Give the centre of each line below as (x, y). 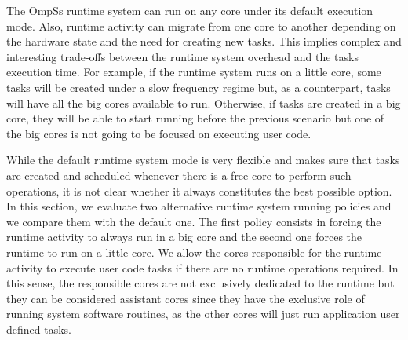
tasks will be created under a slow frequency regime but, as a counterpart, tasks (199, 87)
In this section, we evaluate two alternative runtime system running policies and (199, 206)
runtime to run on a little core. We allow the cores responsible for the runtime (194, 252)
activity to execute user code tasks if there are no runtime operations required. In (202, 267)
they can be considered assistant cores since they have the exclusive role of (186, 298)
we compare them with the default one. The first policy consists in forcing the (194, 221)
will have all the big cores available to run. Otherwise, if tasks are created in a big (204, 102)
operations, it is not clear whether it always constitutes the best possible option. (199, 190)
